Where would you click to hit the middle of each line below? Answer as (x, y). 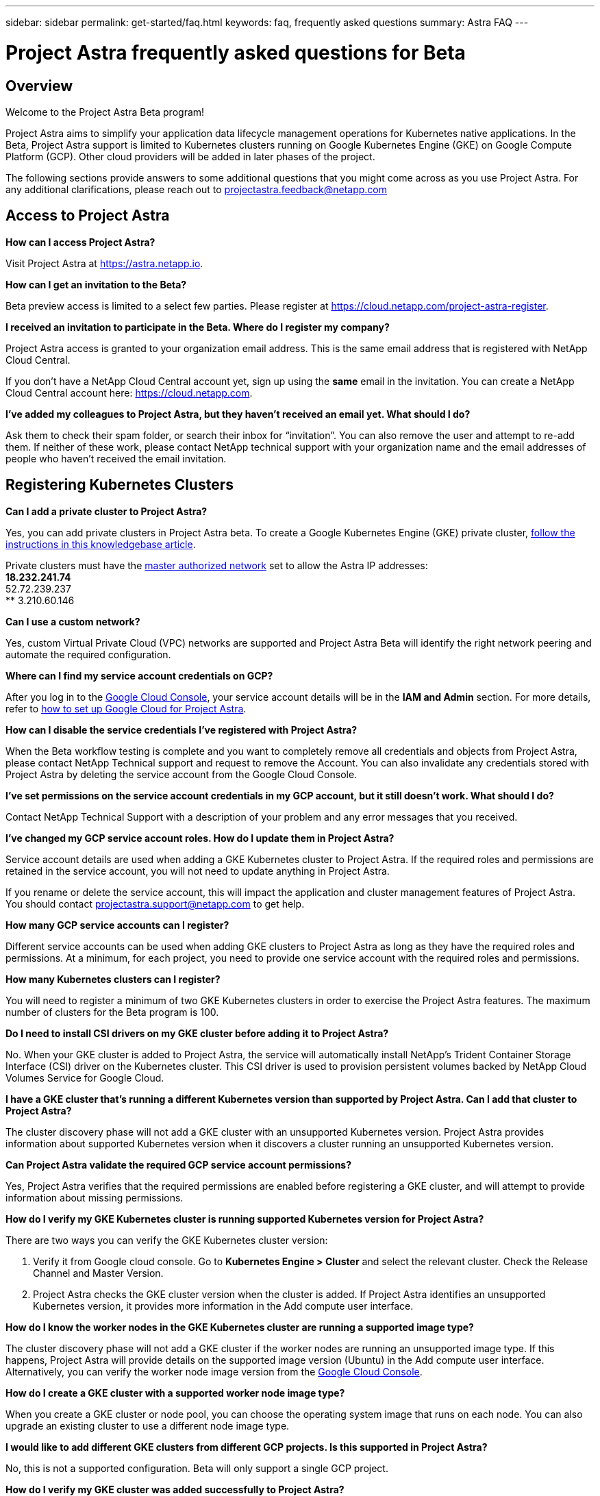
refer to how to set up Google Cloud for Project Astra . (126, 708)
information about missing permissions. (95, 1197)
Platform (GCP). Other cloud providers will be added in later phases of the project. (190, 156)
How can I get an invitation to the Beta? (96, 284)
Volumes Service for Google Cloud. (85, 1077)
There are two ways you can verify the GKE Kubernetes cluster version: (167, 1240)
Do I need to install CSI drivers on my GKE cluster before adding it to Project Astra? (197, 1033)
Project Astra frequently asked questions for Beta (236, 52)
